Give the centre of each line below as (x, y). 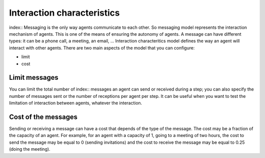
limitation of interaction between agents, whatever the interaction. (76, 103)
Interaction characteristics (65, 13)
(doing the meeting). (30, 149)
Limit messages (34, 78)
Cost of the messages (43, 117)
